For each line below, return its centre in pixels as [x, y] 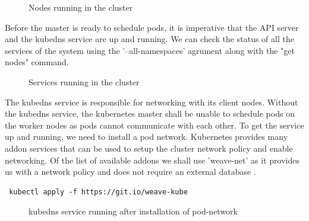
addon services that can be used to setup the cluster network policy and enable [149, 148]
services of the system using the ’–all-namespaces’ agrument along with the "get [150, 50]
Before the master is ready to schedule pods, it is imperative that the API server [152, 27]
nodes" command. [37, 62]
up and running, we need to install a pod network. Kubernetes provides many [146, 137]
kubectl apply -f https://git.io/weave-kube [98, 192]
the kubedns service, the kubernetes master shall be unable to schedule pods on [150, 113]
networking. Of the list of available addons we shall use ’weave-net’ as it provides [152, 160]
